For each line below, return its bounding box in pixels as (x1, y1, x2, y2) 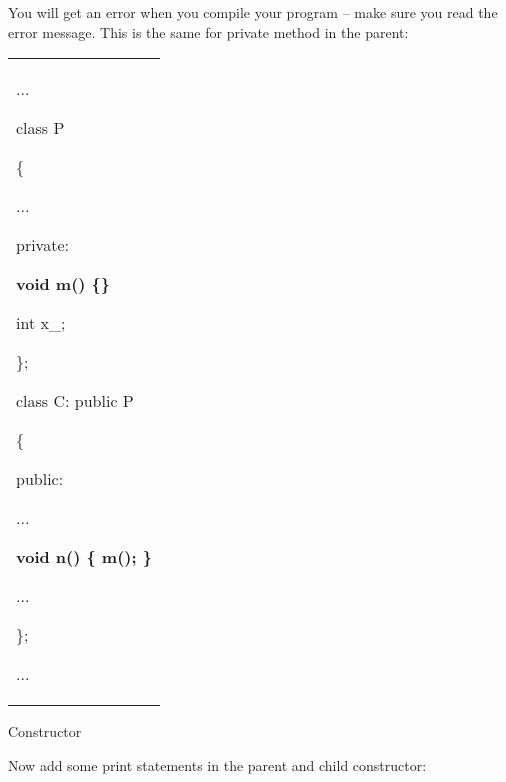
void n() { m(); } (16, 545, 152, 569)
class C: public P (16, 389, 134, 413)
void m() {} (16, 272, 111, 296)
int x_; (16, 311, 66, 335)
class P (16, 116, 65, 140)
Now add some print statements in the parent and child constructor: (8, 754, 427, 775)
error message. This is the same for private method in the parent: (8, 21, 409, 42)
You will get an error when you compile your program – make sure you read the (8, 2, 498, 22)
